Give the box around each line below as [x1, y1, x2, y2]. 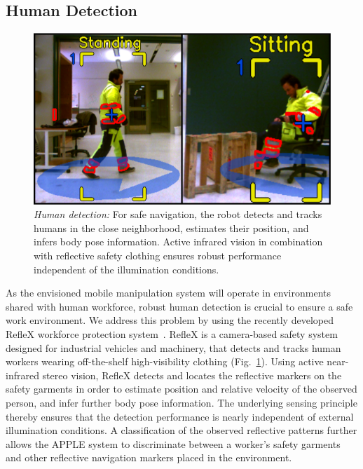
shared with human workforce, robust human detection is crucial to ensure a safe [6, 299, 353, 313]
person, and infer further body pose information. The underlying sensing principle [6, 395, 357, 409]
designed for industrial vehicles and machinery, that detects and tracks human [6, 340, 341, 355]
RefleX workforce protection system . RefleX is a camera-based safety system [6, 326, 338, 341]
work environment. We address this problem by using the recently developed [6, 313, 334, 327]
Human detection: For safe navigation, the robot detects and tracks [34, 207, 322, 222]
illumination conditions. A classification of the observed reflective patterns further [6, 423, 357, 437]
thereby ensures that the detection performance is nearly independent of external [6, 409, 354, 423]
